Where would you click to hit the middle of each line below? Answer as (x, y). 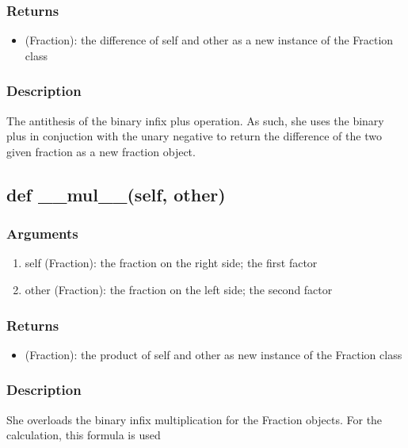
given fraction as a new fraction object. (101, 151)
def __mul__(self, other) (116, 194)
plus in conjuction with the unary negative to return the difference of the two (194, 136)
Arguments (42, 234)
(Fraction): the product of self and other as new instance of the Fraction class (214, 354)
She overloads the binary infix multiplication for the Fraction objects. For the (194, 419)
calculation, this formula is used (84, 435)
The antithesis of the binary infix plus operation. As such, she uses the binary (195, 120)
